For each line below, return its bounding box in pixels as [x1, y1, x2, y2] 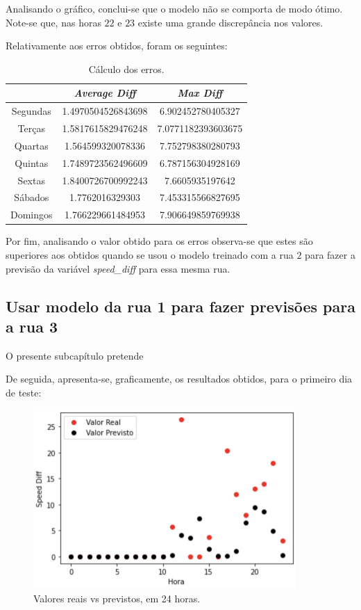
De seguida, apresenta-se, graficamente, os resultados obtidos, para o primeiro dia [6, 371, 353, 386]
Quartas [14, 138, 49, 152]
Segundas [11, 104, 51, 118]
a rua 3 [6, 315, 58, 337]
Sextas [17, 172, 45, 187]
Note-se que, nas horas [6, 15, 101, 29]
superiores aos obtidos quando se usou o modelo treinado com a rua [6, 247, 294, 262]
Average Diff [74, 86, 136, 100]
